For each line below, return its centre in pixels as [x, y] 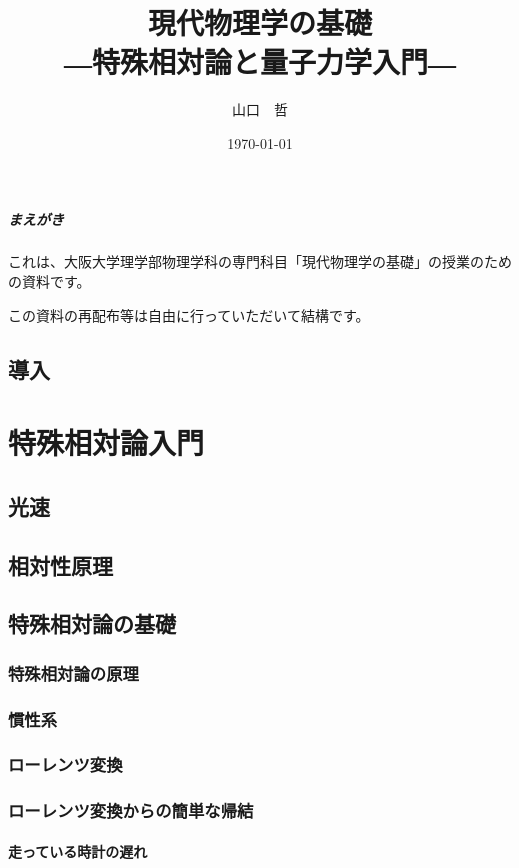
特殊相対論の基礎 [92, 623]
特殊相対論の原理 [73, 672]
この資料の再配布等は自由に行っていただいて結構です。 [189, 314]
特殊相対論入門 [106, 442]
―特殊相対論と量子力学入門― [259, 61]
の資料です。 [49, 281]
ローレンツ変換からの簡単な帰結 [131, 810]
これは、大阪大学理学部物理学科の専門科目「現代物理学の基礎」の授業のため [260, 261]
